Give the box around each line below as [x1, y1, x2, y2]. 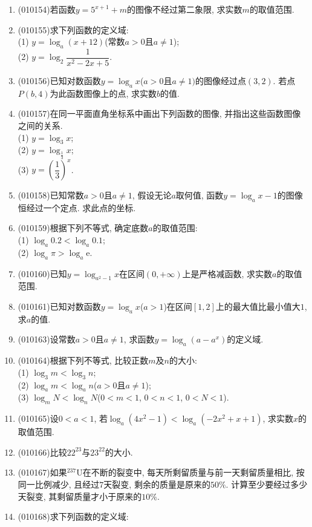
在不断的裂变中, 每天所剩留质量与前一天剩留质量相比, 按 [82, 466, 305, 479]
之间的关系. [18, 119, 63, 132]
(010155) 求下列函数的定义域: [18, 23, 129, 36]
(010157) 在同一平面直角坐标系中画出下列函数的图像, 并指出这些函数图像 [18, 107, 301, 120]
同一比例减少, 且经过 [18, 478, 100, 491]
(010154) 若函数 [18, 3, 76, 15]
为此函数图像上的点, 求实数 [50, 87, 157, 99]
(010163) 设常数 [18, 333, 76, 345]
